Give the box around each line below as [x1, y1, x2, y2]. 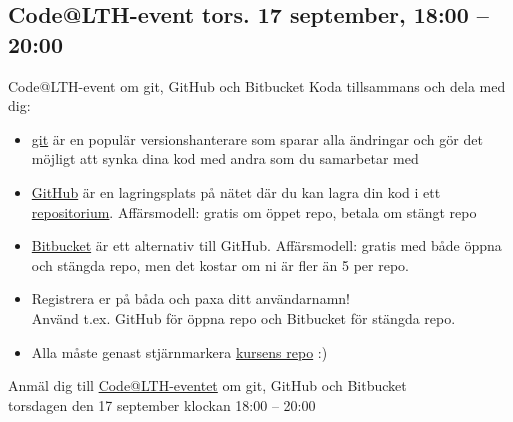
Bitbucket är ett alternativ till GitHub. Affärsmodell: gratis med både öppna [31, 235, 502, 256]
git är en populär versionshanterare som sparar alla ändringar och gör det [31, 128, 483, 149]
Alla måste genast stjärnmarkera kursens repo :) [31, 341, 328, 362]
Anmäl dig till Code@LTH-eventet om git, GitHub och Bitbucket [8, 375, 407, 396]
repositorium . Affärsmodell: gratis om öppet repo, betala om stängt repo [31, 201, 477, 222]
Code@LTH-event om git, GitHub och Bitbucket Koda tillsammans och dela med [8, 75, 506, 96]
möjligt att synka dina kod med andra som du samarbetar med [31, 148, 419, 169]
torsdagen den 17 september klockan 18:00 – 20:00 [8, 394, 316, 415]
